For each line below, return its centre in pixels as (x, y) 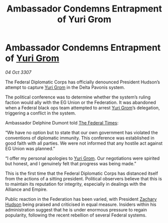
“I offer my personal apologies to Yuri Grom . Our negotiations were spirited (82, 158)
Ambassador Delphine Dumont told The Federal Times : (62, 123)
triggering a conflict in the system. (41, 113)
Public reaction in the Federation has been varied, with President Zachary (81, 199)
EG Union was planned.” (30, 148)
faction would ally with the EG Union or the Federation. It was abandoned (81, 102)
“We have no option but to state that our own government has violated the (81, 132)
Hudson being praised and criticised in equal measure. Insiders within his (81, 204)
